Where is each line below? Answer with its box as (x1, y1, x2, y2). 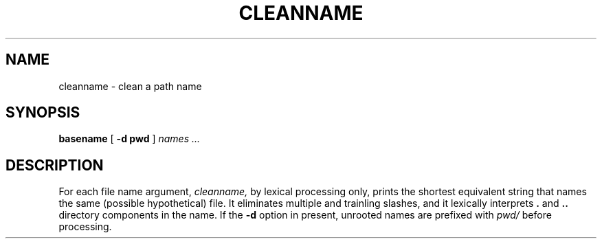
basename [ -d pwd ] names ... (58, 133, 201, 145)
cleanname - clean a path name (58, 80, 202, 92)
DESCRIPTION (5, 156, 104, 174)
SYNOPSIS (5, 104, 80, 122)
